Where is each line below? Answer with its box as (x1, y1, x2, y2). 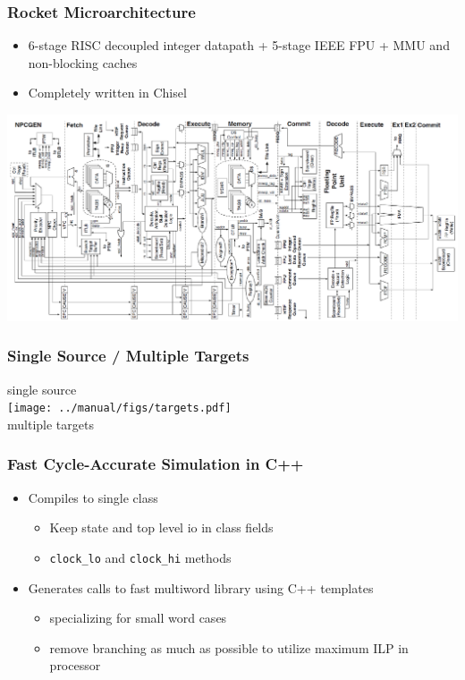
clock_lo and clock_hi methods (49, 548, 232, 566)
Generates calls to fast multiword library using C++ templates (28, 578, 374, 597)
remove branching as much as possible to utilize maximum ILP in (49, 638, 409, 657)
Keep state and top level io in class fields (49, 518, 274, 537)
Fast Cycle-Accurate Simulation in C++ (7, 453, 304, 475)
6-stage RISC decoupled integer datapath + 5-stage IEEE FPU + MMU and (28, 36, 450, 55)
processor (49, 656, 101, 675)
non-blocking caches (28, 53, 138, 72)
